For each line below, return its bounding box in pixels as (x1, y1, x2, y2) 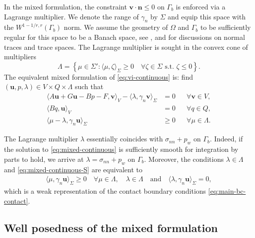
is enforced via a (176, 1, 226, 11)
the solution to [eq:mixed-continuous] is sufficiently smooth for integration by (4, 144, 239, 154)
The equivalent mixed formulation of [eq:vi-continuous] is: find (4, 71, 193, 82)
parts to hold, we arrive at (4, 153, 84, 164)
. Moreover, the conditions (144, 153, 224, 164)
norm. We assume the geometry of (64, 22, 168, 32)
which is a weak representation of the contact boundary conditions (4, 186, 206, 196)
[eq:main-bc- (208, 186, 246, 196)
